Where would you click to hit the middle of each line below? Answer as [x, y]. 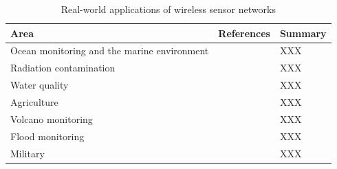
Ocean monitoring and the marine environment [110, 50]
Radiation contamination [63, 68]
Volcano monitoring [52, 119]
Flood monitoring [47, 136]
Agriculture [34, 101]
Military [28, 153]
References [244, 33]
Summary [303, 33]
